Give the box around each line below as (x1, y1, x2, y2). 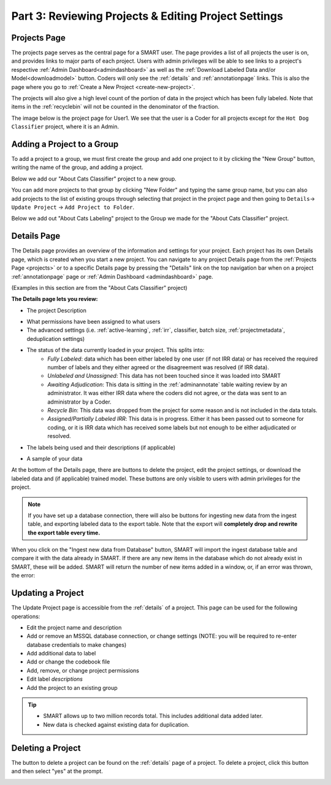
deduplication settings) (26, 335, 85, 342)
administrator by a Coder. (47, 398, 112, 405)
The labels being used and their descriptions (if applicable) (26, 443, 176, 451)
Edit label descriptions (26, 676, 83, 683)
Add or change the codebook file (26, 658, 110, 666)
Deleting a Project (11, 743, 81, 753)
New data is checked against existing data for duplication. (43, 721, 189, 728)
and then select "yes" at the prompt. (11, 768, 104, 775)
